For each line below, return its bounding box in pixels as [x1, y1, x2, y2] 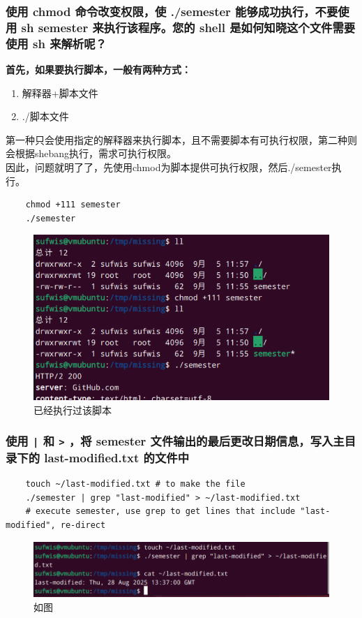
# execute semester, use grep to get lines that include [25, 506, 296, 517]
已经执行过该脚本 [33, 402, 112, 417]
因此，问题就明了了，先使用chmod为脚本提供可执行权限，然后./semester [6, 160, 332, 175]
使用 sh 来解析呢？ [6, 34, 107, 52]
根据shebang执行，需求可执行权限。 [15, 146, 177, 161]
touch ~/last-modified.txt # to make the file [25, 479, 246, 490]
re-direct [60, 520, 106, 530]
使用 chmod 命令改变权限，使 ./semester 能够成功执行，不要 [6, 2, 338, 20]
